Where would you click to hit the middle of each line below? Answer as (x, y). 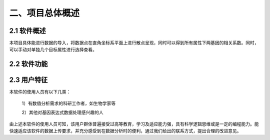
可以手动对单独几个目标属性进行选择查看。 (53, 49)
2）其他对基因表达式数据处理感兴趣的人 (62, 112)
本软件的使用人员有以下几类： (40, 92)
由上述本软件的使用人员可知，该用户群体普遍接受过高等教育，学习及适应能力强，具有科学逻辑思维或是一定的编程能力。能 (134, 124)
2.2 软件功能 (28, 64)
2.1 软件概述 (27, 31)
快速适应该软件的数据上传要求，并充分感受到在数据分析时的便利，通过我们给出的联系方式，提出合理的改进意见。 (125, 130)
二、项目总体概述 (44, 13)
